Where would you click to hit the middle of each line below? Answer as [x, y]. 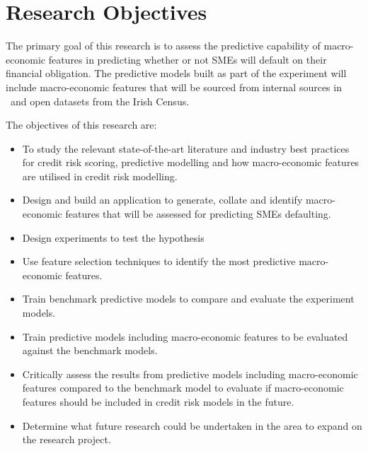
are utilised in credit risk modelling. [100, 176]
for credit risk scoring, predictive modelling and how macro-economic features [191, 162]
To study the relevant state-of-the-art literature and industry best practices [186, 148]
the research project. [67, 439]
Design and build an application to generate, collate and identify [162, 200]
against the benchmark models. [90, 350]
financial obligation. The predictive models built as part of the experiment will [176, 73]
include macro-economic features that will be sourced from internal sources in [174, 87]
